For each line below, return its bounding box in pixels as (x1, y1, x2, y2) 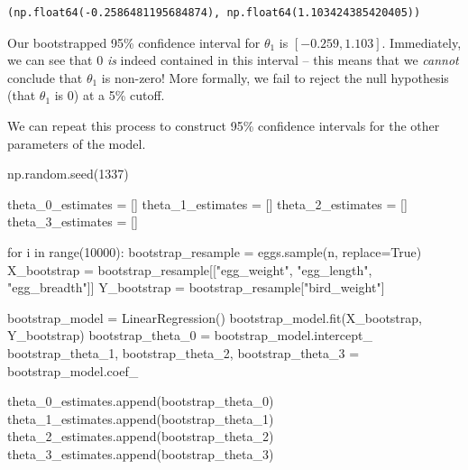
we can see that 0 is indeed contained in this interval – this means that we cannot (7, 51, 459, 69)
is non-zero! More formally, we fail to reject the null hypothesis (101, 68, 449, 87)
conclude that (7, 68, 83, 87)
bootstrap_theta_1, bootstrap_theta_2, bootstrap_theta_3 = (7, 343, 360, 362)
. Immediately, (381, 32, 462, 51)
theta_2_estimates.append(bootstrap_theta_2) (7, 427, 274, 446)
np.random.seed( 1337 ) (7, 164, 129, 183)
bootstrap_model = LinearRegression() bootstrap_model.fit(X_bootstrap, (7, 308, 422, 327)
